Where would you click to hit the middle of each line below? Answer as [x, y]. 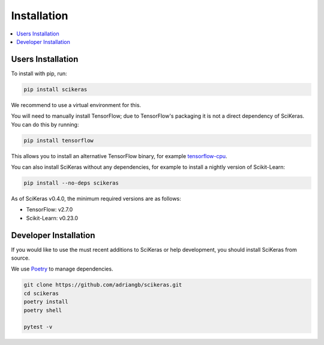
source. [20, 258]
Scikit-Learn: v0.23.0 [52, 218]
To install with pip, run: [39, 73]
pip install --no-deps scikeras [71, 183]
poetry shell [43, 310]
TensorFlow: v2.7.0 [49, 210]
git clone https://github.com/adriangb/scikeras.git [103, 285]
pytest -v [38, 327]
